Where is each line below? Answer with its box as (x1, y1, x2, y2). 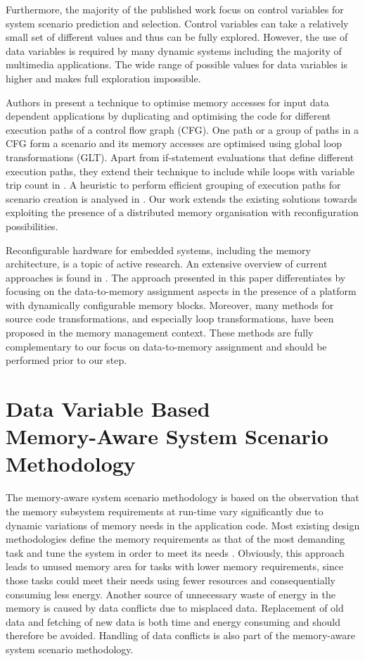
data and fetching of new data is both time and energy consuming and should (6, 614, 340, 629)
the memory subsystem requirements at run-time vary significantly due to (6, 503, 324, 518)
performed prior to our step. (6, 353, 127, 367)
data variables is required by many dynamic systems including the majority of (6, 43, 342, 58)
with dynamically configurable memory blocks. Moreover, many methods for (6, 297, 334, 312)
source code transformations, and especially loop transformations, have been (6, 311, 334, 326)
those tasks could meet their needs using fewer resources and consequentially (6, 572, 335, 587)
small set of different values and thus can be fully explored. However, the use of (6, 30, 348, 44)
